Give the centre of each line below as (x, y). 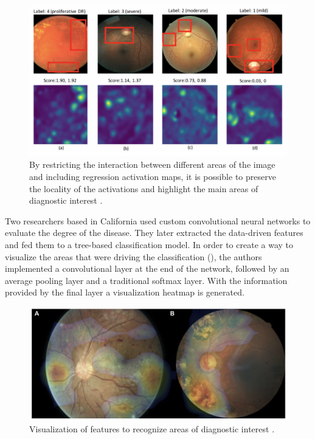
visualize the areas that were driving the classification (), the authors (133, 256)
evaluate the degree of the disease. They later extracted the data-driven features (154, 233)
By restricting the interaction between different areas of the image (152, 164)
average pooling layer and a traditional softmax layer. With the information (146, 280)
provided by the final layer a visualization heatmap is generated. (125, 292)
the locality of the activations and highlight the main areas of (144, 188)
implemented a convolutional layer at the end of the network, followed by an (147, 268)
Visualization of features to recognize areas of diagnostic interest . (152, 429)
